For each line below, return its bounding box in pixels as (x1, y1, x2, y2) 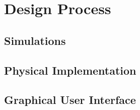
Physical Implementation (4, 62, 136, 78)
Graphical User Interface (4, 92, 136, 107)
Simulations (4, 32, 66, 48)
